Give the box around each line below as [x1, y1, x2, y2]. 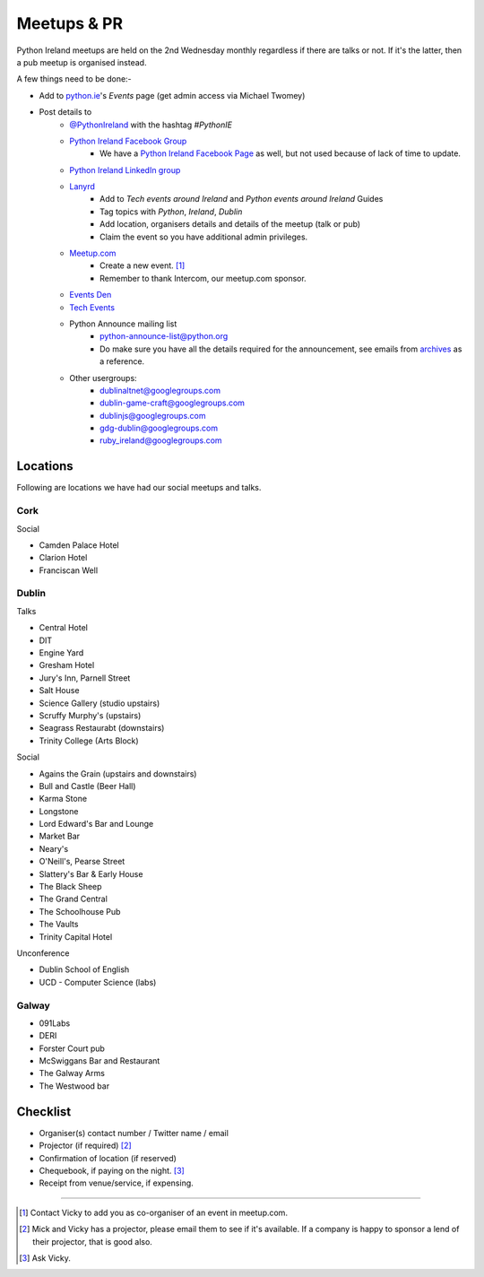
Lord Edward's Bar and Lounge [39, 819, 154, 830]
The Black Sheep [39, 882, 102, 892]
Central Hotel [39, 622, 89, 633]
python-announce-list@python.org [99, 331, 229, 342]
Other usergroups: [69, 372, 138, 383]
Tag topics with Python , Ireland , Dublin [99, 206, 243, 217]
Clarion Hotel [39, 552, 88, 563]
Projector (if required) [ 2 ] [39, 1140, 132, 1151]
